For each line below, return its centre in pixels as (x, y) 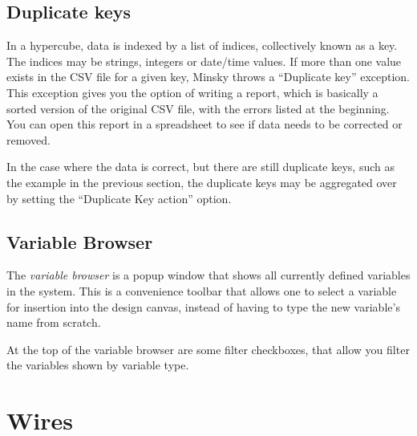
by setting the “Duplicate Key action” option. (119, 198)
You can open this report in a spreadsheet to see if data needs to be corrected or (204, 124)
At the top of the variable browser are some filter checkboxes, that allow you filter (208, 349)
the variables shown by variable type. (98, 365)
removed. (28, 139)
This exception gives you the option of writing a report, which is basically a (192, 92)
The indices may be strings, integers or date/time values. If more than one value (204, 61)
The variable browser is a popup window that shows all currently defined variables (208, 275)
